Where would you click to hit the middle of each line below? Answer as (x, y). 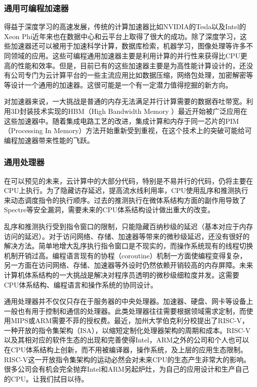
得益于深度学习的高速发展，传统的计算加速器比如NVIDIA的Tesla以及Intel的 (125, 26)
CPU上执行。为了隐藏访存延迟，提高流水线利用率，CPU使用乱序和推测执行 (126, 190)
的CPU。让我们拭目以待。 (46, 378)
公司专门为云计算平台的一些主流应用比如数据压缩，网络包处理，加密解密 (128, 75)
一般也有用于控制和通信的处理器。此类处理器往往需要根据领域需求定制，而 (125, 311)
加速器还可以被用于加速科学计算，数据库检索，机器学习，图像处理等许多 (128, 46)
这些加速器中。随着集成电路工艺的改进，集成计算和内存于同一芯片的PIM (122, 121)
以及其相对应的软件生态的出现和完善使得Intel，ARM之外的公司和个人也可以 (127, 340)
